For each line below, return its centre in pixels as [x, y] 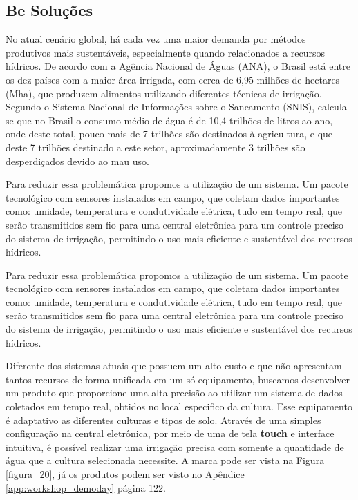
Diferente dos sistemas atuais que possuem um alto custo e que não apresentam [174, 366]
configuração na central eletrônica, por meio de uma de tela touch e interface [170, 433]
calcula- [334, 107]
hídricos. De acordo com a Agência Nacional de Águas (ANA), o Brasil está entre [178, 66]
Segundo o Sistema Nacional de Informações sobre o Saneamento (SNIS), [160, 107]
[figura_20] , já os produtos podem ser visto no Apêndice [125, 474]
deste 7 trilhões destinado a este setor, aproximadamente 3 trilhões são [156, 147]
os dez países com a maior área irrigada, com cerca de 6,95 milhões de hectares [173, 79]
